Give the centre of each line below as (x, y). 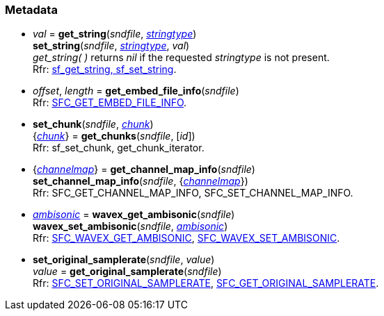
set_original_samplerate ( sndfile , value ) (124, 260)
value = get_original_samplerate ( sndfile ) (127, 272)
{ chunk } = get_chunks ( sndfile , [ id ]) (114, 136)
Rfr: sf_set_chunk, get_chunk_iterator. (119, 148)
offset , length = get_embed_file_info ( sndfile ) (136, 91)
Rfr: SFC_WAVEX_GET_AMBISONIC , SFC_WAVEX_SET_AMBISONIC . (186, 238)
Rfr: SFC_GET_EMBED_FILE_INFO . (110, 103)
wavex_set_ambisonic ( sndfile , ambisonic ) (130, 226)
